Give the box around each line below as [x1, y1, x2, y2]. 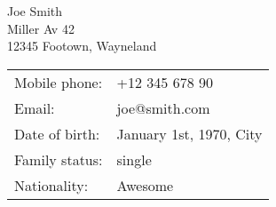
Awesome [116, 174, 174, 195]
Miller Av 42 [7, 19, 75, 37]
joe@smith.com [116, 97, 210, 118]
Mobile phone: [14, 71, 103, 92]
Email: [14, 97, 55, 118]
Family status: [14, 148, 103, 170]
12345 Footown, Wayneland [7, 36, 157, 55]
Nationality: [14, 174, 89, 195]
